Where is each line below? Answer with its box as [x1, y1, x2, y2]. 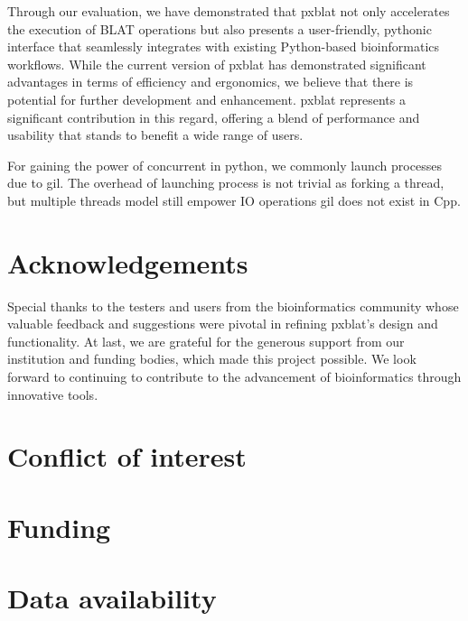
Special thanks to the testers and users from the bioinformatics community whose [7, 296, 459, 315]
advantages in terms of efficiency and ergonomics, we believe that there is [7, 72, 414, 91]
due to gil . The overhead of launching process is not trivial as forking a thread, [7, 173, 445, 192]
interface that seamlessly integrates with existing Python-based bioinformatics [7, 37, 440, 56]
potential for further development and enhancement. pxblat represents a [7, 89, 406, 108]
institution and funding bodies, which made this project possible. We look [7, 349, 417, 368]
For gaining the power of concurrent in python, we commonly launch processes [7, 155, 442, 174]
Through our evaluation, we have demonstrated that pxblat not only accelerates [7, 2, 450, 20]
